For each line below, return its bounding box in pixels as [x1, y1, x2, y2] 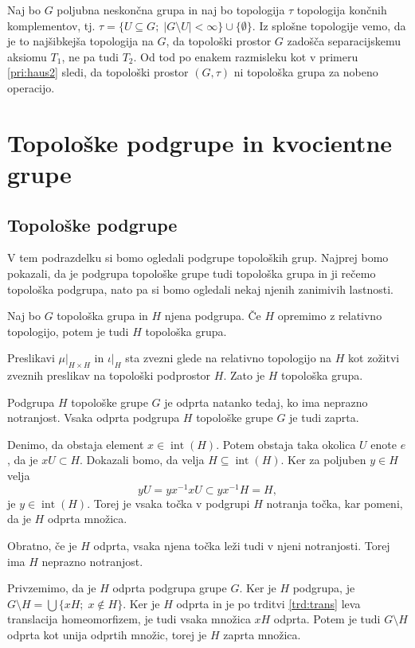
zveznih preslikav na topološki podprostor [7, 367, 211, 384]
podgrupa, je [292, 580, 355, 596]
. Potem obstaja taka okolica [216, 435, 356, 452]
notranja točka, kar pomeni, [266, 494, 403, 511]
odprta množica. [47, 510, 127, 527]
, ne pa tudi [61, 48, 119, 64]
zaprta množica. [223, 626, 301, 642]
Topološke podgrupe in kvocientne [7, 126, 393, 158]
